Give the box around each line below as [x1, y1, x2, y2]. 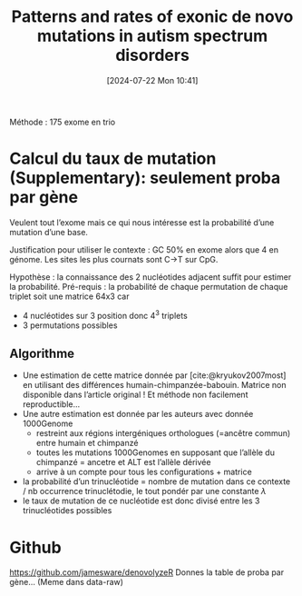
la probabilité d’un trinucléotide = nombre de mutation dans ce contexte [22, 476, 291, 487]
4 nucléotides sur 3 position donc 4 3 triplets [22, 308, 188, 321]
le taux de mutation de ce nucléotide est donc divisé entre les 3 [22, 495, 260, 506]
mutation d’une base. [9, 226, 89, 237]
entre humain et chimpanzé [35, 438, 139, 449]
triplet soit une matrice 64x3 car [9, 291, 130, 302]
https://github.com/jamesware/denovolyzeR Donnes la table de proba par [9, 567, 284, 578]
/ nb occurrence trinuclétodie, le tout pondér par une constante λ [22, 486, 267, 497]
